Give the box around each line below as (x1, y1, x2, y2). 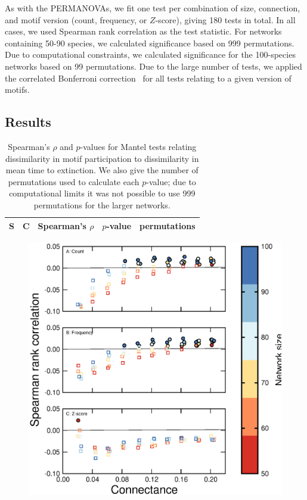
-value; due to (146, 175, 196, 187)
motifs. (5, 83, 30, 96)
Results (5, 112, 51, 131)
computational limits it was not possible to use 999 (9, 187, 196, 199)
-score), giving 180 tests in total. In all (155, 13, 296, 26)
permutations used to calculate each (8, 175, 139, 187)
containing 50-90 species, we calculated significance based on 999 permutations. (5, 36, 294, 49)
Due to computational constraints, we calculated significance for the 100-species (5, 48, 296, 61)
